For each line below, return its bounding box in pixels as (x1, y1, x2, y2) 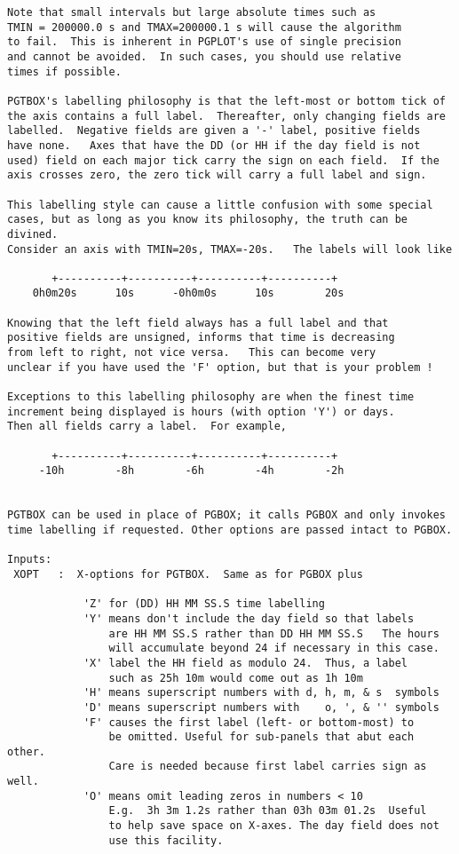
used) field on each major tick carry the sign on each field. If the (7, 154, 439, 167)
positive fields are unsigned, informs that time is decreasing (7, 331, 395, 344)
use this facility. (108, 834, 224, 847)
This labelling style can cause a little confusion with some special (7, 198, 433, 211)
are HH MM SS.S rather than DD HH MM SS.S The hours (108, 627, 439, 640)
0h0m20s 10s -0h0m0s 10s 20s (32, 287, 344, 300)
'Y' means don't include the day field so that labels (83, 612, 415, 625)
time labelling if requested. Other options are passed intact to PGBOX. (7, 523, 453, 536)
